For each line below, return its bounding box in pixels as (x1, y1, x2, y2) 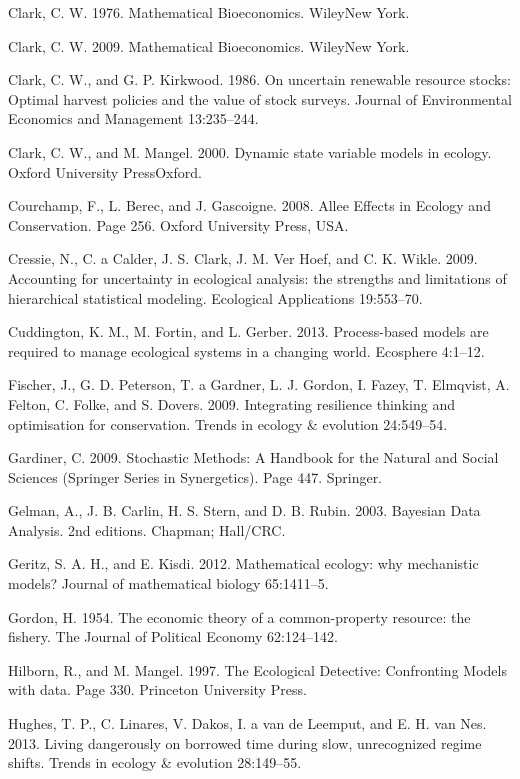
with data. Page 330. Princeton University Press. (8, 679, 307, 700)
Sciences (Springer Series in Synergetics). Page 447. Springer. (8, 466, 383, 487)
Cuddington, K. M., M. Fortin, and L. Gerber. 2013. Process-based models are (8, 321, 489, 342)
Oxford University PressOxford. (8, 161, 202, 182)
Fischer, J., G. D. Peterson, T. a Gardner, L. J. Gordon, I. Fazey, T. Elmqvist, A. (8, 374, 510, 395)
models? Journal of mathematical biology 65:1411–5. (8, 573, 329, 594)
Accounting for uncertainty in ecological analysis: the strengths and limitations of (8, 267, 507, 288)
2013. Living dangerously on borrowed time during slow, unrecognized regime (8, 732, 482, 753)
